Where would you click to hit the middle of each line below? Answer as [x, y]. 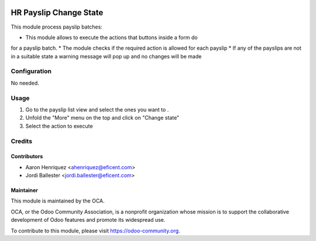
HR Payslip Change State [57, 13]
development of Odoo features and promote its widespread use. [88, 220]
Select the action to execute [59, 126]
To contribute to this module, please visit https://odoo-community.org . [96, 230]
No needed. [25, 83]
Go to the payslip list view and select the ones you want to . [97, 109]
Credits [21, 141]
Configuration [31, 71]
